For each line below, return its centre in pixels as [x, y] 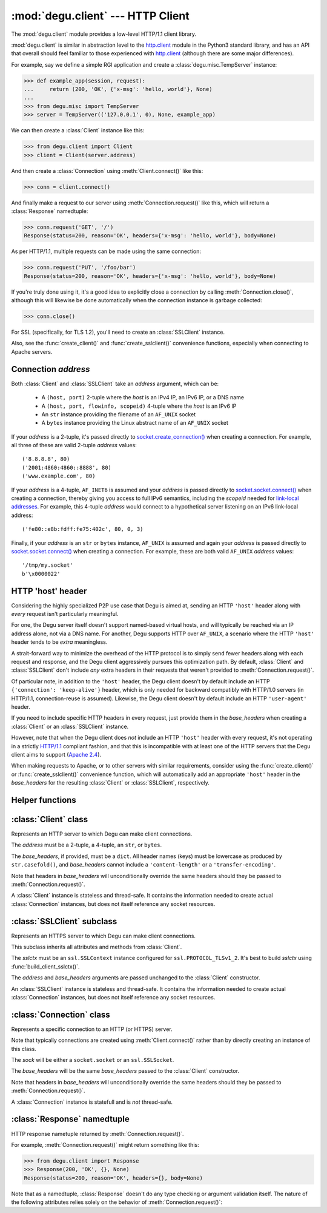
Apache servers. [32, 351]
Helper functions [44, 800]
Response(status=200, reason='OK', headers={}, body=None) [113, 1178]
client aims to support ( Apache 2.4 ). [56, 754]
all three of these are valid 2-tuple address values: [74, 445]
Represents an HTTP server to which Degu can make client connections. [102, 834]
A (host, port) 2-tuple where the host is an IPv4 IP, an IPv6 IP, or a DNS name [143, 397]
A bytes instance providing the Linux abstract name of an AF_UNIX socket [135, 423]
